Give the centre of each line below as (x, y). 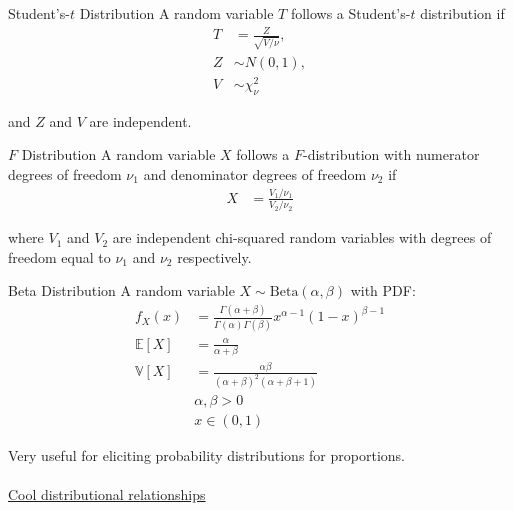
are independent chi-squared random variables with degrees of (302, 237)
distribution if (462, 13)
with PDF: (383, 290)
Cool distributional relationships (107, 494)
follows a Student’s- (350, 13)
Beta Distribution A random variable (121, 290)
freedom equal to (59, 256)
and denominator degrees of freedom (255, 173)
